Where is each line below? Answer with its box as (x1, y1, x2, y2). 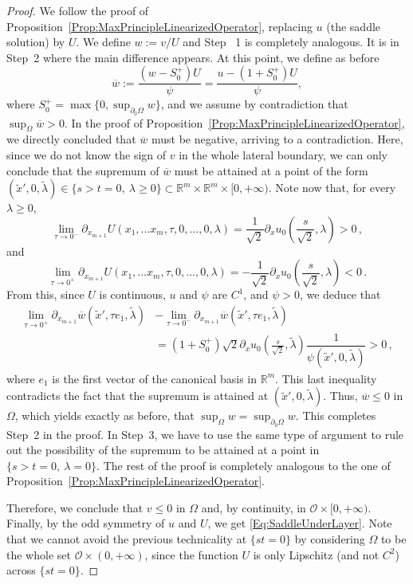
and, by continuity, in (201, 499, 306, 515)
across (6, 562, 36, 578)
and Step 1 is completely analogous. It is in (183, 33, 399, 50)
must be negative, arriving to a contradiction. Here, (151, 131, 403, 147)
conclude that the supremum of (6, 162, 159, 178)
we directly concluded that (6, 131, 136, 147)
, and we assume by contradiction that (160, 96, 348, 112)
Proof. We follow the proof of (6, 2, 149, 18)
